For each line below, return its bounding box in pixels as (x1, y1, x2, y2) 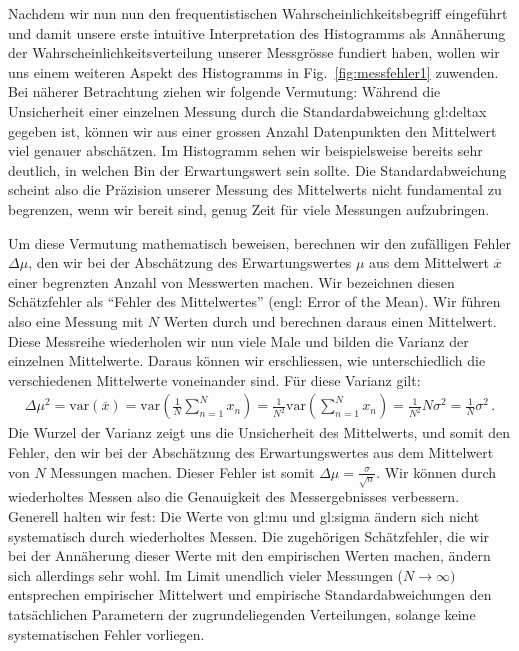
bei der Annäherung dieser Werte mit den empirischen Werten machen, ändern (8, 545, 491, 566)
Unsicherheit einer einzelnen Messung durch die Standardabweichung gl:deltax (8, 100, 487, 121)
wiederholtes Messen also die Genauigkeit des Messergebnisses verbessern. (8, 486, 460, 507)
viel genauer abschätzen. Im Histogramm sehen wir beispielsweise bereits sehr (8, 140, 483, 161)
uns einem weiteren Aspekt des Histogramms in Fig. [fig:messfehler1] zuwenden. (8, 61, 499, 82)
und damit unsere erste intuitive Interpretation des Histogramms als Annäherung (8, 22, 506, 43)
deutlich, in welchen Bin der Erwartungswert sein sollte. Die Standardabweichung (8, 159, 507, 180)
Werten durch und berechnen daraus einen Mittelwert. (163, 310, 497, 331)
